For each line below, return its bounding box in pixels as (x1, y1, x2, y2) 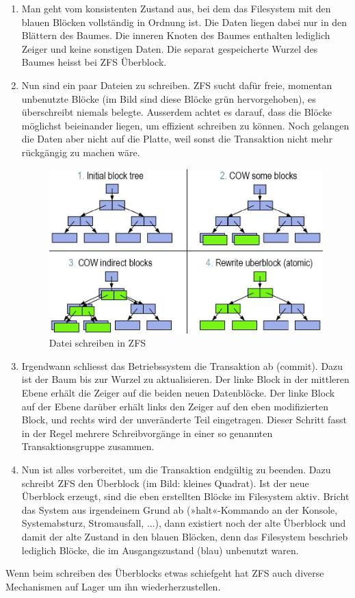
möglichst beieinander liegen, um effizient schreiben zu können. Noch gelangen (21, 118, 350, 132)
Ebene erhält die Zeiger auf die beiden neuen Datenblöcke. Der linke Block (21, 386, 335, 400)
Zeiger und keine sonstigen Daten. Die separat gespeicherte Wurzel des (21, 41, 318, 55)
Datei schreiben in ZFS (49, 336, 146, 350)
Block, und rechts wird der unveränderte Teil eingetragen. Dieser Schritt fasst (21, 412, 347, 427)
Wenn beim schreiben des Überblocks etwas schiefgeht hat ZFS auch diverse (5, 566, 324, 580)
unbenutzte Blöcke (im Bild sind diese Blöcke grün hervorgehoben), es (21, 91, 316, 105)
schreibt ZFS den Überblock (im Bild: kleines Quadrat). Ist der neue (21, 475, 309, 490)
